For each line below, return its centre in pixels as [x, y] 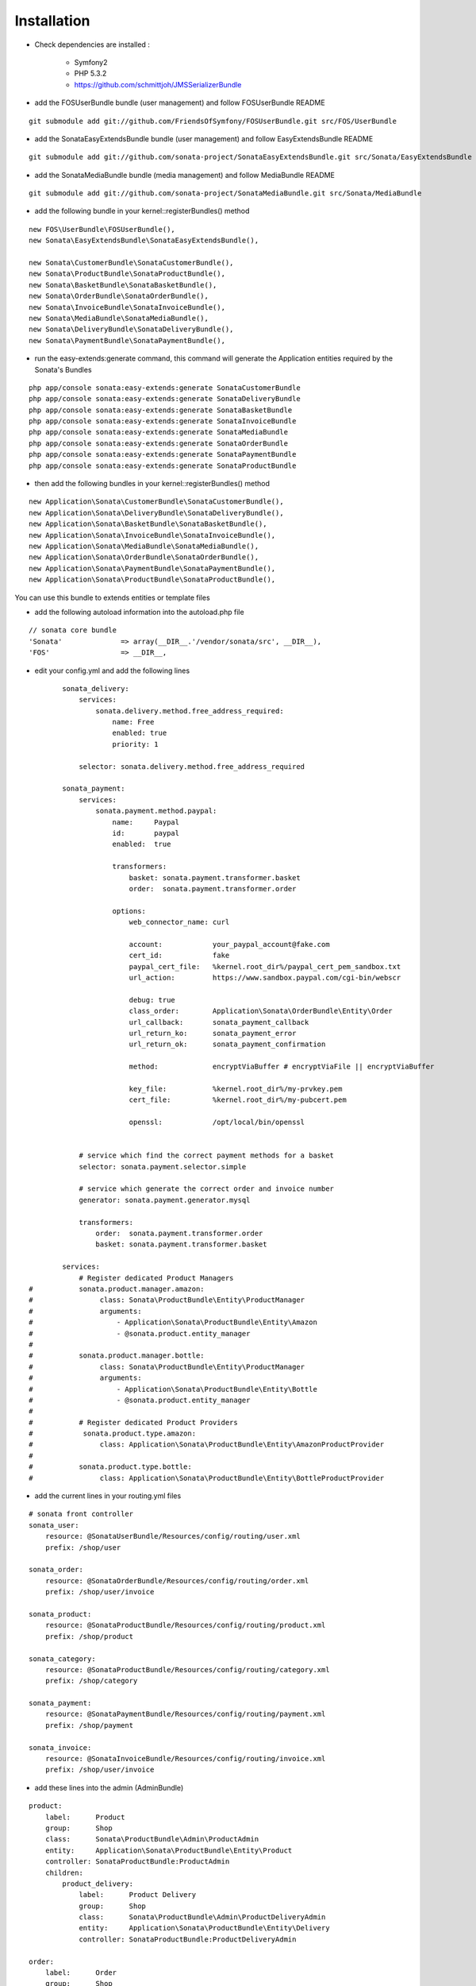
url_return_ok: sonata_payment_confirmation [227, 1044]
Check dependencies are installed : [92, 44]
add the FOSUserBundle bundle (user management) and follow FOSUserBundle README [180, 102]
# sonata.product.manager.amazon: [117, 1289]
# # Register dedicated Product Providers [133, 1422]
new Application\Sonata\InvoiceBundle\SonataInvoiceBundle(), [152, 535]
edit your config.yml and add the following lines [112, 670]
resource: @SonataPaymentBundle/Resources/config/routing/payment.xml [185, 1714]
